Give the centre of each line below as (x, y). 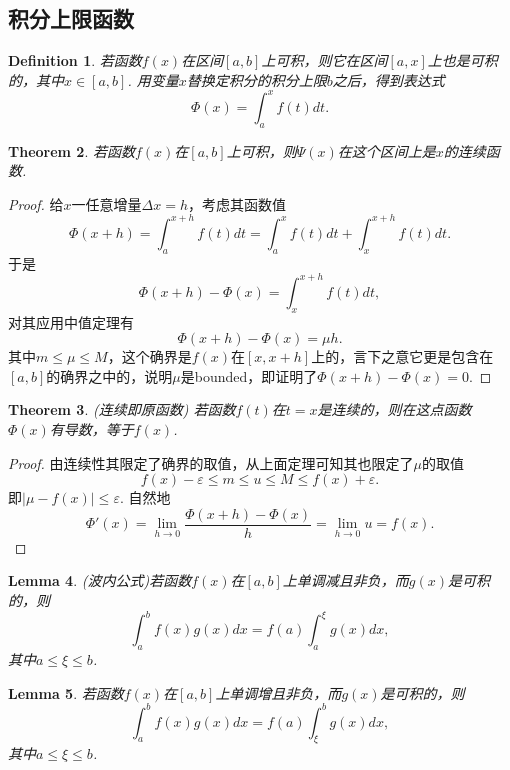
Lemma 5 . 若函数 (66, 692)
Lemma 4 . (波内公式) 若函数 (100, 580)
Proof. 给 (36, 203)
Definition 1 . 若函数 (75, 60)
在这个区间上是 (386, 150)
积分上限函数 (71, 18)
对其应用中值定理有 (71, 321)
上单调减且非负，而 (345, 580)
